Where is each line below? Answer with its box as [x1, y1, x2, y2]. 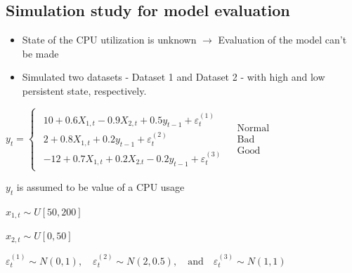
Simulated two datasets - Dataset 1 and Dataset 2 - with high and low [22, 69, 325, 84]
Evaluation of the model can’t [218, 32, 347, 47]
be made [22, 46, 59, 60]
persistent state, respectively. [22, 83, 147, 98]
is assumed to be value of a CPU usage [16, 180, 185, 194]
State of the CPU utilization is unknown [22, 32, 197, 47]
